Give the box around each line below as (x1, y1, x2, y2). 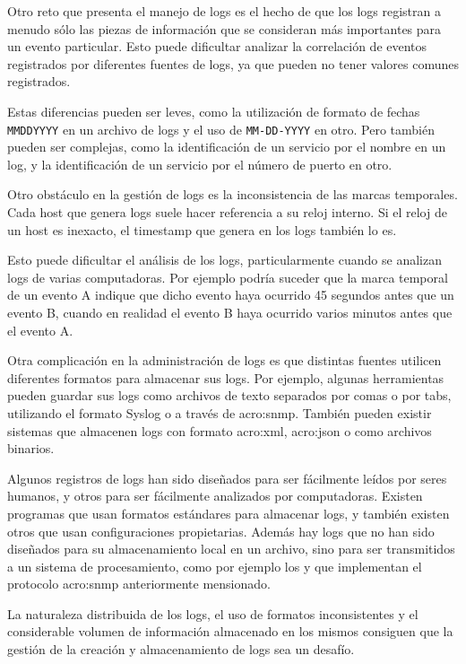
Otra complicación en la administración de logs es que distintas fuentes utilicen (7, 351, 442, 370)
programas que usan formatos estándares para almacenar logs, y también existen (7, 503, 450, 522)
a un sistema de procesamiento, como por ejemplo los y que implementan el (7, 556, 422, 575)
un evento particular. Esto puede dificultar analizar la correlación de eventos (7, 37, 427, 56)
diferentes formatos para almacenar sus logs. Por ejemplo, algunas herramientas (7, 368, 444, 387)
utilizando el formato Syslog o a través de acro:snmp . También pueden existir (7, 403, 432, 422)
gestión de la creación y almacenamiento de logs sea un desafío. (7, 640, 355, 659)
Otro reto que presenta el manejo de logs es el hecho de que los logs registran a (7, 2, 441, 20)
